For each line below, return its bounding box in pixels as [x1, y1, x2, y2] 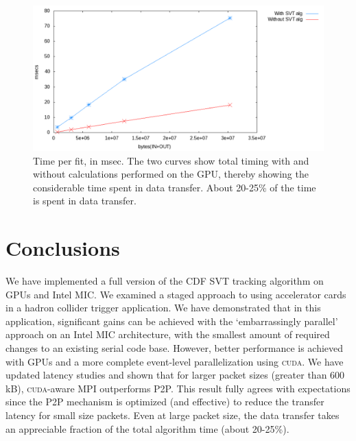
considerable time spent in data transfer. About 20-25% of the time [33, 180, 316, 194]
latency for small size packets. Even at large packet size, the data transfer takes [5, 408, 340, 422]
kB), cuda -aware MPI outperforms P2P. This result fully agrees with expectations [5, 381, 351, 395]
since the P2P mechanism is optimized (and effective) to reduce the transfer [5, 394, 324, 409]
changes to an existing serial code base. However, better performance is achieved [5, 341, 344, 355]
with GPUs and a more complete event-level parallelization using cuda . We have [5, 354, 344, 368]
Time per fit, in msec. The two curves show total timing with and [33, 153, 309, 167]
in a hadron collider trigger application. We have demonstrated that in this [5, 300, 321, 315]
